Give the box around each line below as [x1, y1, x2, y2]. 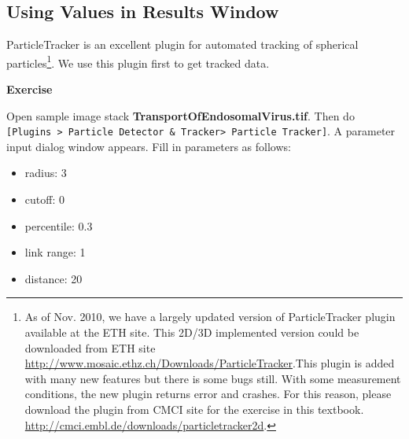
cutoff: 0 [24, 191, 64, 208]
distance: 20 [24, 270, 83, 286]
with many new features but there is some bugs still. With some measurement [24, 370, 401, 386]
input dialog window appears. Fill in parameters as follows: [6, 138, 291, 154]
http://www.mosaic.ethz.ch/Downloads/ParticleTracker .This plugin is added [24, 355, 395, 371]
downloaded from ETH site [24, 339, 156, 356]
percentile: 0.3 [24, 217, 93, 234]
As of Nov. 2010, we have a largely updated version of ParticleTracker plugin [24, 308, 396, 325]
